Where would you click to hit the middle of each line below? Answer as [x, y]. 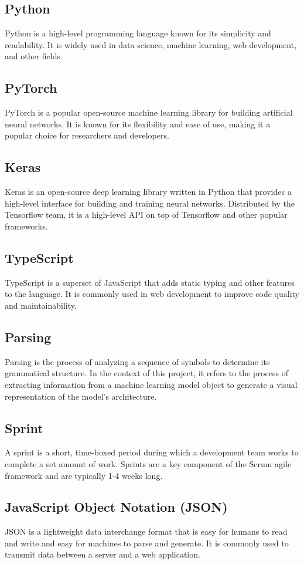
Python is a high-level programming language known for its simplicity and [138, 33]
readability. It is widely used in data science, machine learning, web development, [151, 44]
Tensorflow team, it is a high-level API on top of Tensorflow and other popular [146, 215]
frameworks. [26, 226]
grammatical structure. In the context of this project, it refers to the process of [147, 373]
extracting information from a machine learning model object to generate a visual [151, 384]
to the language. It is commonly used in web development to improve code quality [152, 294]
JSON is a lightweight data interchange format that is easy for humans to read [146, 531]
